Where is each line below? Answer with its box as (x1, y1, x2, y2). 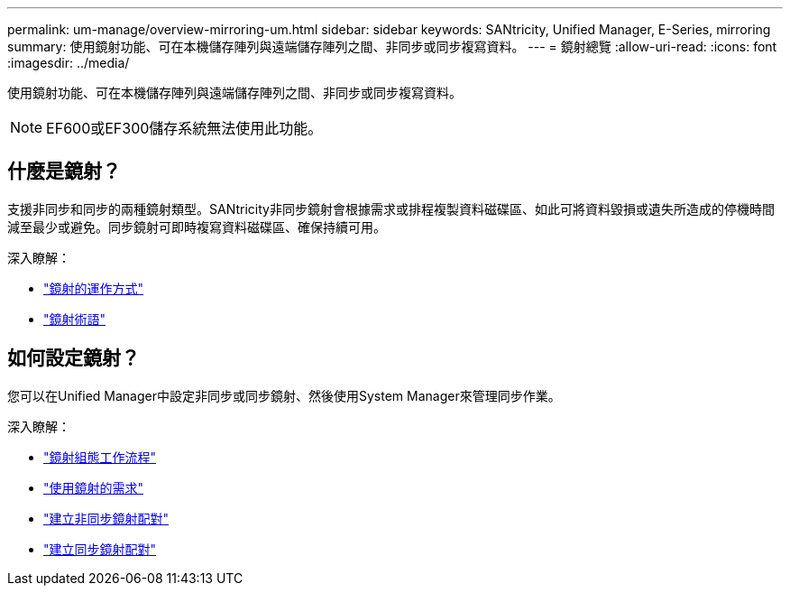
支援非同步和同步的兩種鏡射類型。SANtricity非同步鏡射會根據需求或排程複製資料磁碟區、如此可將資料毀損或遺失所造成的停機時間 (7, 200, 775, 217)
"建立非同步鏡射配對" (43, 510, 170, 526)
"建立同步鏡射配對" (43, 541, 157, 557)
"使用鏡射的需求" (43, 479, 144, 496)
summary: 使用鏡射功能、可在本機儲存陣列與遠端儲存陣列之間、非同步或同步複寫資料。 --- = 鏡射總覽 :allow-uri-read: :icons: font (7, 39, 777, 54)
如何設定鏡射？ (7, 347, 140, 370)
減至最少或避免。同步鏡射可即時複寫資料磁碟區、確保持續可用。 (7, 218, 386, 235)
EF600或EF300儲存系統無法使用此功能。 (46, 119, 323, 137)
